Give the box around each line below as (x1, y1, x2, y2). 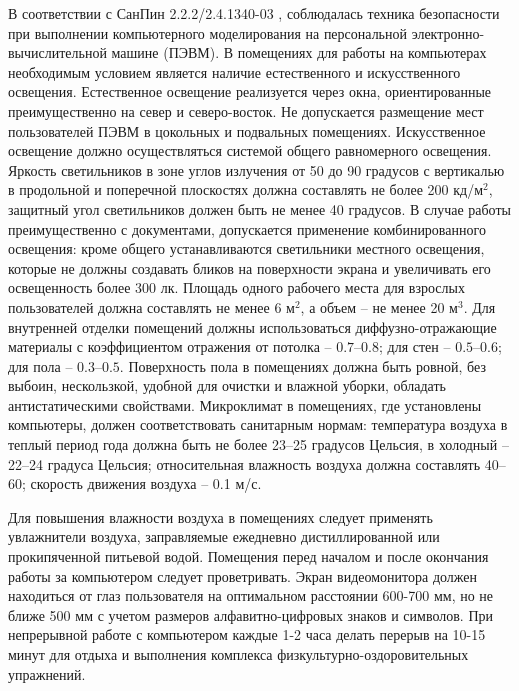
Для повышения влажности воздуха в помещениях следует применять (8, 506, 433, 527)
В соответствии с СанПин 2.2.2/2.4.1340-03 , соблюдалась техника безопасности (8, 3, 500, 23)
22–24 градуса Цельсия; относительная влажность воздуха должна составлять (8, 453, 481, 474)
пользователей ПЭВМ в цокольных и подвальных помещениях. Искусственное (8, 120, 486, 141)
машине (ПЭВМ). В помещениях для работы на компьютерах (111, 42, 487, 63)
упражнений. (8, 663, 86, 684)
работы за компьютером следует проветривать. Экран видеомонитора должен (8, 565, 478, 586)
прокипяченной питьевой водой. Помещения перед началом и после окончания (8, 546, 489, 567)
